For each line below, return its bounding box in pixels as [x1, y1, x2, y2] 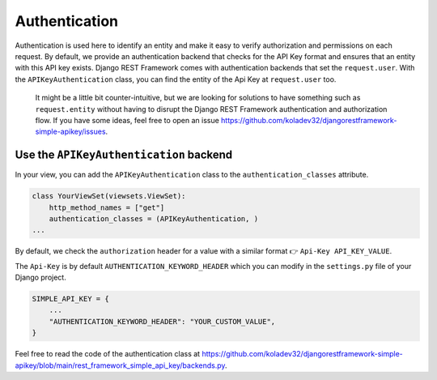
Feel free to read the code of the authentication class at [15, 349, 201, 359]
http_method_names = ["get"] [49, 203, 165, 212]
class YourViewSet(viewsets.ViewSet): [32, 191, 186, 201]
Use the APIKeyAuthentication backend [15, 148, 233, 162]
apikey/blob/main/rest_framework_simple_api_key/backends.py [15, 361, 226, 370]
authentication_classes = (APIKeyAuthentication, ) [49, 214, 259, 223]
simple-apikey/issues [35, 126, 106, 137]
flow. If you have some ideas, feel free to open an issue [35, 115, 220, 125]
